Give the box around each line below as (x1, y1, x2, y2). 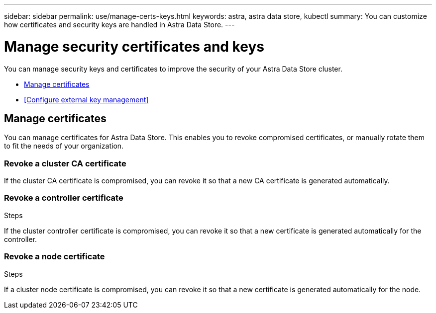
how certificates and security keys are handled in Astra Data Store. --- (4, 20, 235, 29)
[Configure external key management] (24, 95, 149, 104)
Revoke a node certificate (4, 251, 105, 262)
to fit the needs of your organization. (4, 142, 124, 151)
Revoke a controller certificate (4, 193, 123, 203)
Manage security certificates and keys (4, 38, 264, 55)
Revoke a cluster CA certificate (4, 158, 126, 168)
